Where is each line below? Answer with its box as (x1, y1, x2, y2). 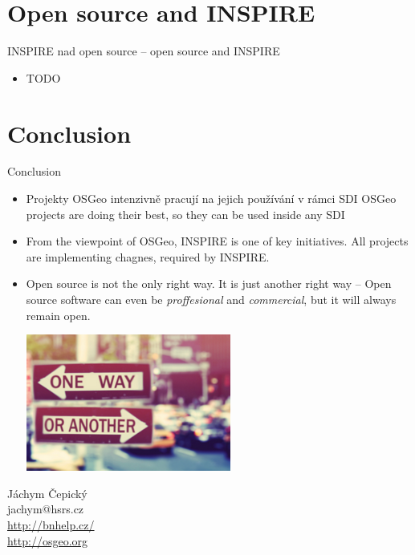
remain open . (26, 306, 91, 323)
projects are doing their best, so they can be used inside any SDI (26, 205, 345, 222)
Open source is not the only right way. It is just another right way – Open (26, 275, 392, 292)
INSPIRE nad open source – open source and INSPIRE (7, 43, 280, 59)
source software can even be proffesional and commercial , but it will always (26, 291, 397, 307)
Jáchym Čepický (7, 484, 87, 501)
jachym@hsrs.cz (7, 500, 84, 517)
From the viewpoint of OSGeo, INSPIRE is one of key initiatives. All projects (26, 233, 409, 249)
